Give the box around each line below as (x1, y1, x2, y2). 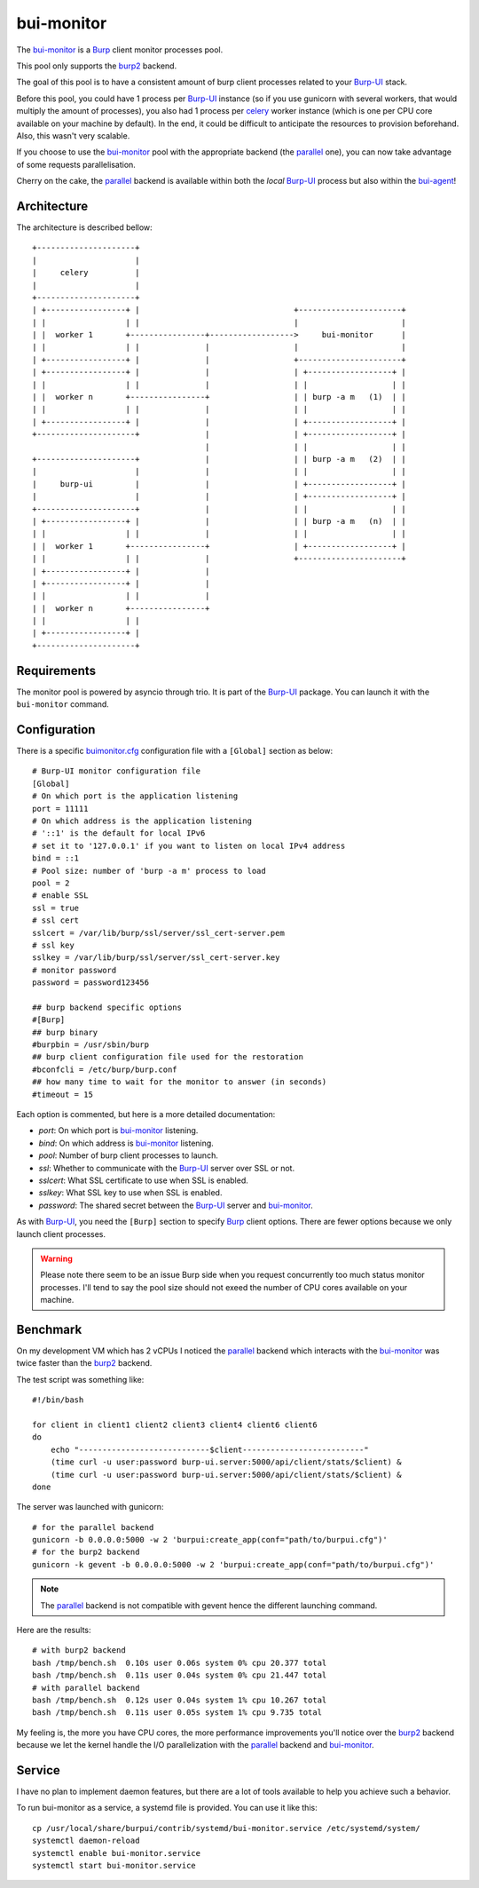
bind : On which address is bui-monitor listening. (38, 1138, 215, 1148)
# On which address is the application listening (32, 816, 253, 826)
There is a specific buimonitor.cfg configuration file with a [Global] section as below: (16, 746, 334, 757)
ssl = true (32, 902, 80, 913)
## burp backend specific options (32, 1002, 182, 1012)
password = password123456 (32, 978, 150, 988)
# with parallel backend (32, 1683, 140, 1693)
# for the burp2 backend (32, 1547, 140, 1558)
